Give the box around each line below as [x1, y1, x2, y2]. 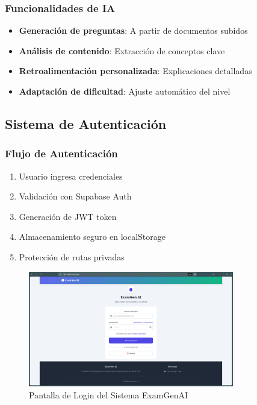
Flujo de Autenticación [5, 146, 118, 161]
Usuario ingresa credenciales [19, 169, 123, 182]
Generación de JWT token [19, 210, 117, 222]
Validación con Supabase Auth [19, 190, 132, 202]
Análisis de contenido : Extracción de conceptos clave [19, 44, 225, 57]
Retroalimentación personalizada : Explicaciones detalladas [19, 64, 252, 77]
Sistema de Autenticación [5, 114, 167, 133]
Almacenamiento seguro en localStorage [19, 230, 166, 243]
